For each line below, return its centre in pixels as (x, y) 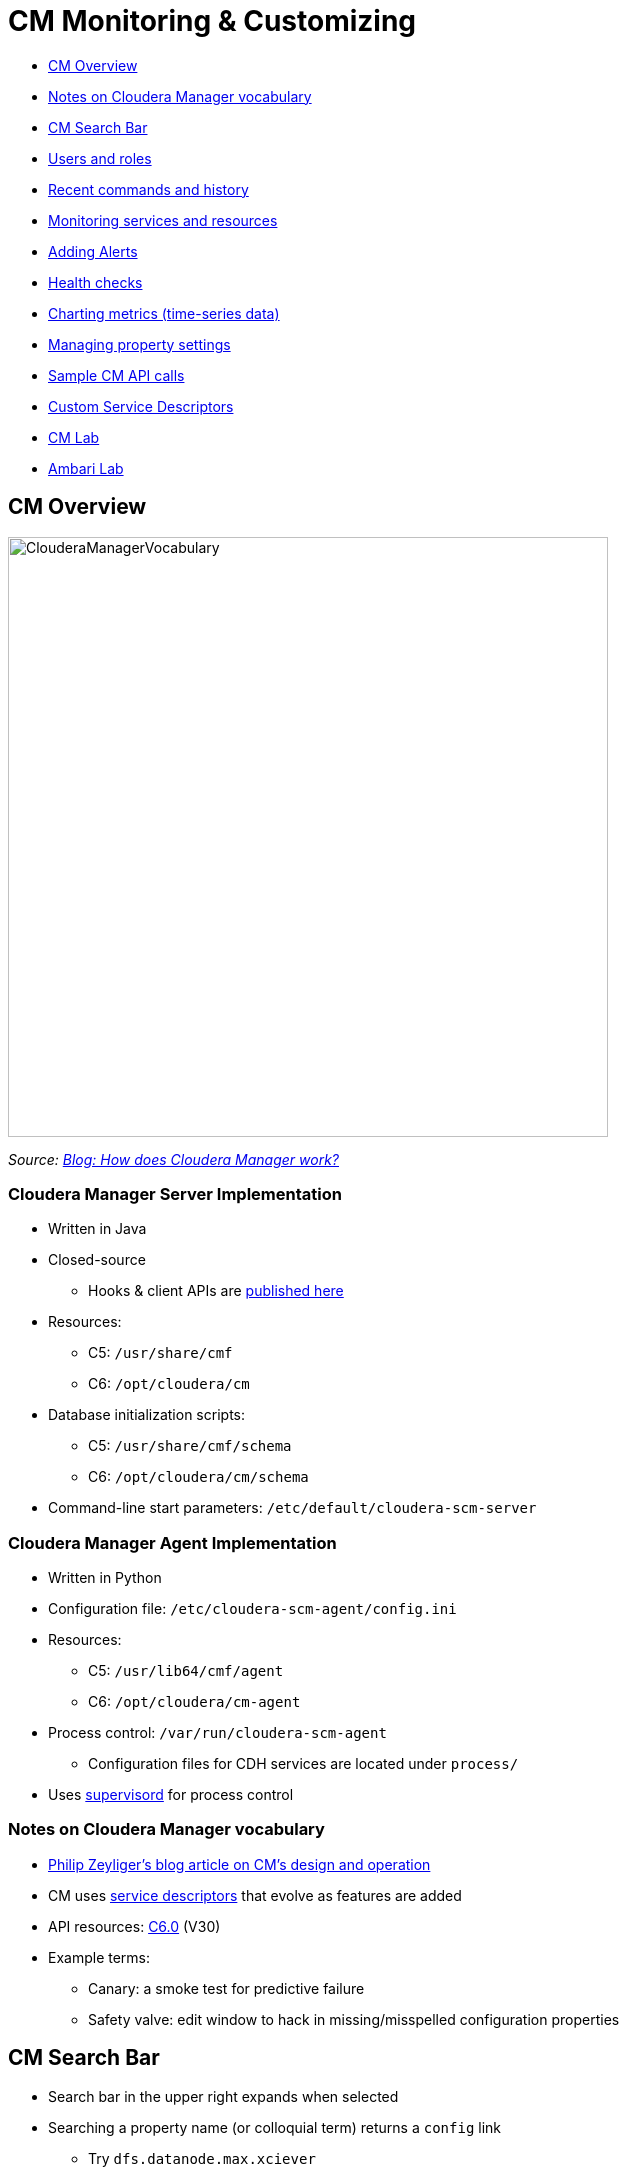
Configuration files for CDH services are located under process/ (303, 1764)
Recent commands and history (148, 189)
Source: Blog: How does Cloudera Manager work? (173, 1159)
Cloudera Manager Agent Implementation (172, 1542)
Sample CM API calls (116, 375)
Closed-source (97, 1260)
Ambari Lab (86, 468)
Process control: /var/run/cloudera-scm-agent (217, 1733)
